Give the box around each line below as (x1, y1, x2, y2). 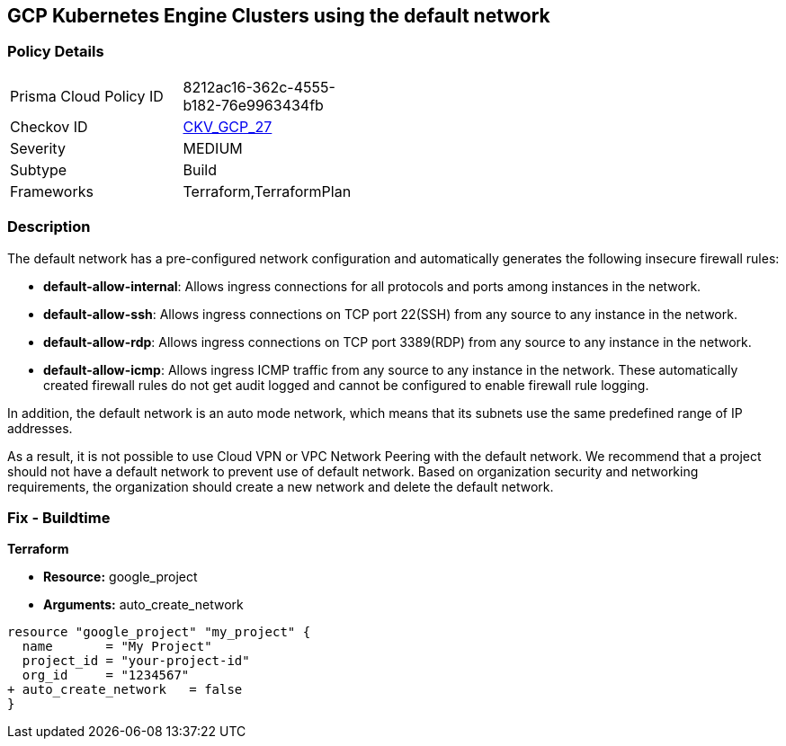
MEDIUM (183, 138, 243, 157)
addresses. (7, 420, 73, 436)
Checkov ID (10, 117, 88, 136)
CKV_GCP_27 (183, 117, 272, 136)
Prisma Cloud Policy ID (10, 86, 164, 105)
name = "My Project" (22, 639, 212, 654)
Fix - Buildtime (7, 508, 111, 527)
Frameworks (10, 182, 94, 200)
